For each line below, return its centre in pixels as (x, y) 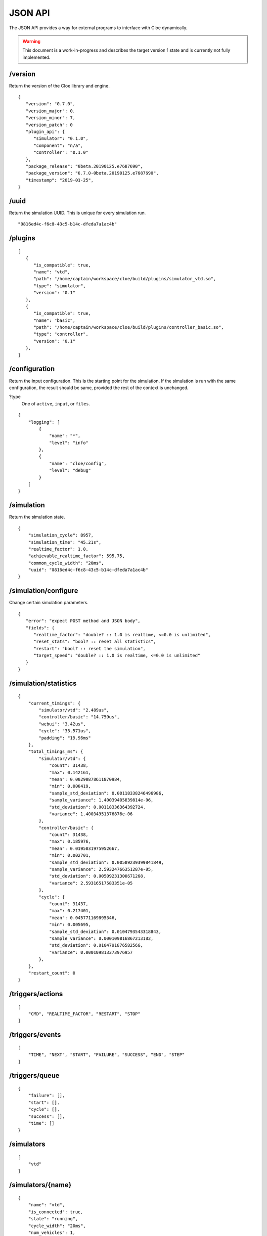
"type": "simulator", (60, 286)
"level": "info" (69, 443)
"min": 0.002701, (70, 856)
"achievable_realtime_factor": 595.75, (76, 556)
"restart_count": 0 (52, 973)
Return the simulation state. (37, 517)
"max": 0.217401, (70, 911)
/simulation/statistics (43, 683)
